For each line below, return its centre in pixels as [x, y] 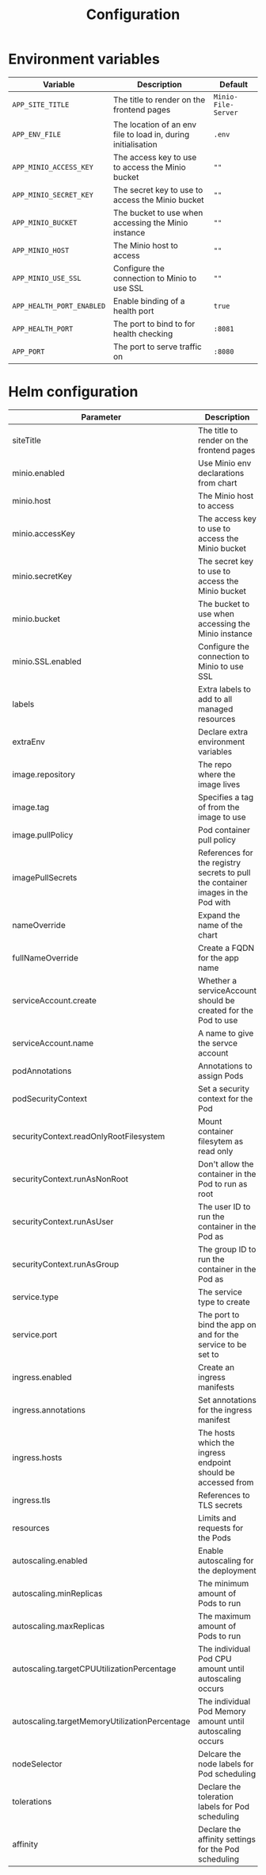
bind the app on [227, 1325]
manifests [216, 1387]
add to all [215, 699]
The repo [215, 765]
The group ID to [227, 1249]
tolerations [32, 1801]
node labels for [226, 1764]
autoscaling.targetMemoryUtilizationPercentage [101, 1721]
